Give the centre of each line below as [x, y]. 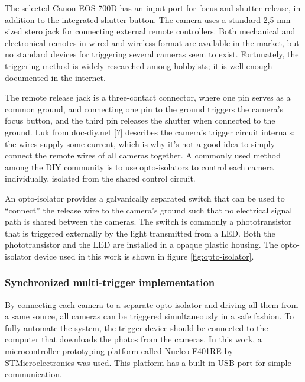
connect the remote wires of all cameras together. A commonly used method [143, 155]
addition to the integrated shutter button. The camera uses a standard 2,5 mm [148, 19]
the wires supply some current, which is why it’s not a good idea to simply [140, 143]
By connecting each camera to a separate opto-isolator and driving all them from [152, 304]
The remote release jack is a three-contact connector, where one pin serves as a [148, 97]
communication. [33, 374]
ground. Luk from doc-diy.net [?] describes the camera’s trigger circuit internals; [150, 132]
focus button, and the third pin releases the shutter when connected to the [140, 120]
